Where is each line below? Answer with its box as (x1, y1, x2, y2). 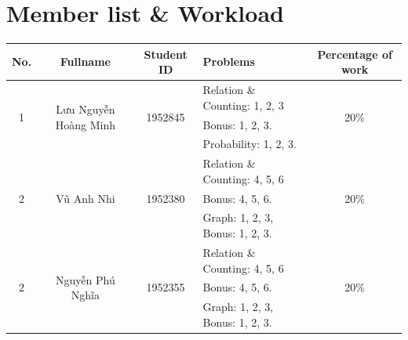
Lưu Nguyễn (56, 100, 115, 117)
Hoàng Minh (55, 116, 115, 132)
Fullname (60, 53, 111, 70)
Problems (202, 53, 255, 70)
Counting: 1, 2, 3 (202, 96, 284, 113)
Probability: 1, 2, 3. (202, 136, 297, 152)
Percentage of (317, 45, 392, 62)
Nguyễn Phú (56, 271, 115, 288)
